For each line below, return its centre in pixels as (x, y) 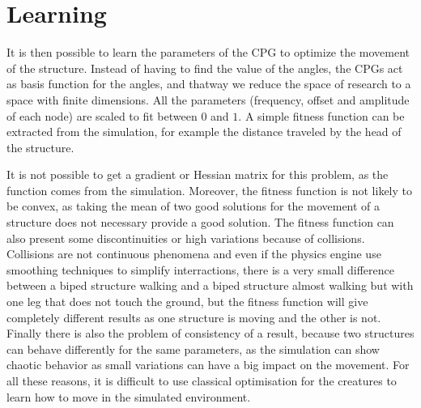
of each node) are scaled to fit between (102, 115)
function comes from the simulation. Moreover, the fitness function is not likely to (210, 190)
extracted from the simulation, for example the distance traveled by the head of (204, 132)
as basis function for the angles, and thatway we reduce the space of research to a (209, 84)
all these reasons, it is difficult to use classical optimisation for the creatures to (202, 380)
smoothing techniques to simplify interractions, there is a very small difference (200, 269)
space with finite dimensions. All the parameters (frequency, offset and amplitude (208, 99)
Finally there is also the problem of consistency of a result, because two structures (210, 333)
